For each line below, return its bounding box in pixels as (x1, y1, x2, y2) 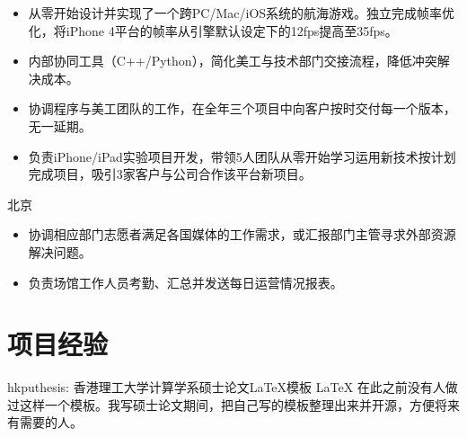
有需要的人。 (7, 413, 83, 432)
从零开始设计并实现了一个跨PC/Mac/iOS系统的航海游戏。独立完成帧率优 (28, 4, 455, 22)
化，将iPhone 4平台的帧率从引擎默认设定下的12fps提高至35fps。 (28, 21, 398, 40)
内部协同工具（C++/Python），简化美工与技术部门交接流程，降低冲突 (28, 51, 437, 70)
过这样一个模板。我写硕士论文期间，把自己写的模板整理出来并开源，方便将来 (7, 395, 460, 414)
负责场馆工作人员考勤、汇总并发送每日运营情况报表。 (28, 272, 343, 291)
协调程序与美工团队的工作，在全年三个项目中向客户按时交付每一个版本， (28, 99, 456, 118)
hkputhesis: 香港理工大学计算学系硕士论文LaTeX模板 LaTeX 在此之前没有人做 (7, 378, 458, 397)
